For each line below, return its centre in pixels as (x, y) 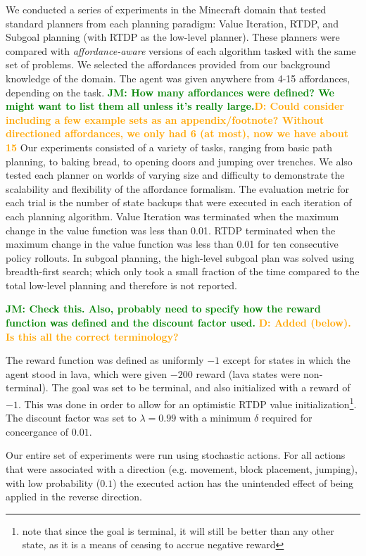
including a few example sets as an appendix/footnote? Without (165, 119)
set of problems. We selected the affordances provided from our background (168, 64)
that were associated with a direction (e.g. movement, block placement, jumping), (182, 469)
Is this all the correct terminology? (92, 336)
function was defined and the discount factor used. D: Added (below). (178, 323)
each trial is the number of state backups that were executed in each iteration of (179, 202)
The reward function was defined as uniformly (105, 360)
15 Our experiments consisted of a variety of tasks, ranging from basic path (169, 147)
